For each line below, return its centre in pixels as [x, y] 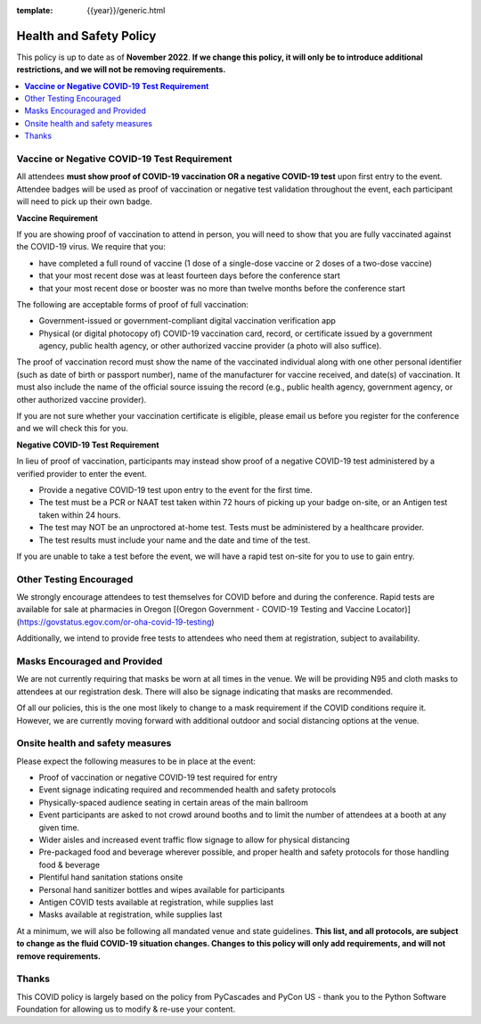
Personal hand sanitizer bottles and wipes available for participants [162, 889]
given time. [59, 827]
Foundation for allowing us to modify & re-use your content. [126, 1009]
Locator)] [394, 610]
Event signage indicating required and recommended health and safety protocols [188, 790]
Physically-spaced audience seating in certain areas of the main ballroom [174, 802]
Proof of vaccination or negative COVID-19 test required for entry [158, 778]
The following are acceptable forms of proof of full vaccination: [133, 304]
